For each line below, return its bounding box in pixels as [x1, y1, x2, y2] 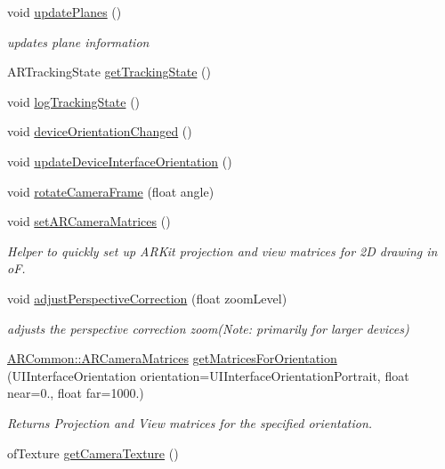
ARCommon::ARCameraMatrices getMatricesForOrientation [7, 349, 337, 368]
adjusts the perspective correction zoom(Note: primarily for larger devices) [7, 319, 409, 337]
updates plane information [7, 32, 150, 51]
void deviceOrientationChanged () [7, 122, 192, 141]
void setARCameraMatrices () [7, 212, 171, 230]
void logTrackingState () [7, 92, 141, 110]
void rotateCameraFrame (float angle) [7, 182, 214, 200]
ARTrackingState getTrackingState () [7, 62, 211, 81]
